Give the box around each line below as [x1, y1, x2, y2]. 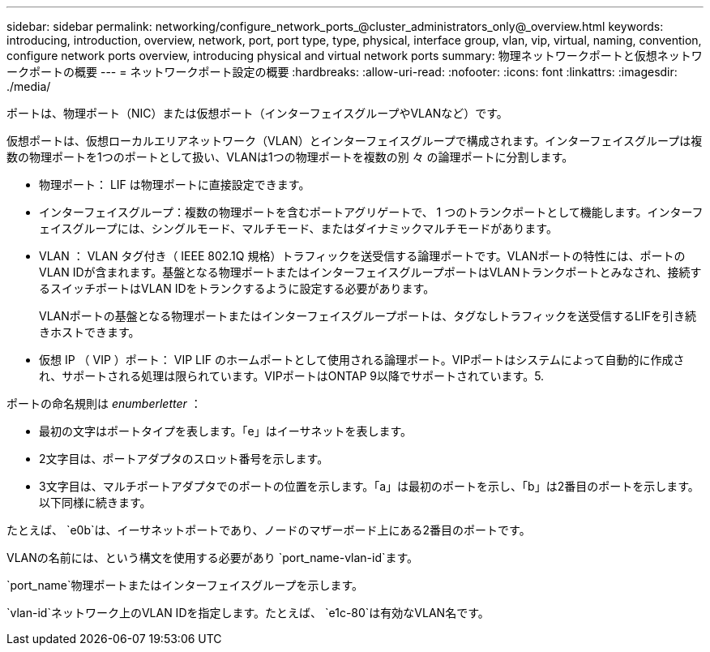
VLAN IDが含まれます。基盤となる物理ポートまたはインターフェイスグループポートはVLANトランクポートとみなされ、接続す [39, 265, 702, 279]
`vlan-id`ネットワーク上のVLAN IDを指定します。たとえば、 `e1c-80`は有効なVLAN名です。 [6, 606, 490, 620]
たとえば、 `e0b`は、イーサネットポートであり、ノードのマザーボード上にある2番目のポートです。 [6, 523, 531, 537]
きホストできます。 [39, 325, 140, 339]
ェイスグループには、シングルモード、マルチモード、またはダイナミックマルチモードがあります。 [39, 221, 558, 235]
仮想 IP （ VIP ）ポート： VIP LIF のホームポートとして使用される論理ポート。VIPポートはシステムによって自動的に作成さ [39, 353, 685, 367]
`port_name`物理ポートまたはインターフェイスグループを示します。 [6, 578, 363, 592]
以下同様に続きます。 [39, 495, 152, 509]
